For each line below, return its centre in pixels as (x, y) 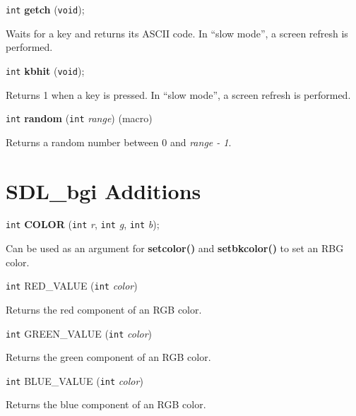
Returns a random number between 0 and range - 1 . (119, 142)
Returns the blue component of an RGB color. (106, 404)
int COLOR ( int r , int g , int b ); (83, 224)
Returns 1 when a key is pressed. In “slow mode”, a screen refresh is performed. (178, 94)
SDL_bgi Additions (103, 190)
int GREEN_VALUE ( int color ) (79, 333)
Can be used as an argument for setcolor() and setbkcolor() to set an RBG (175, 248)
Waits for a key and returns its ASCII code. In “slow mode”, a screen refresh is (177, 33)
